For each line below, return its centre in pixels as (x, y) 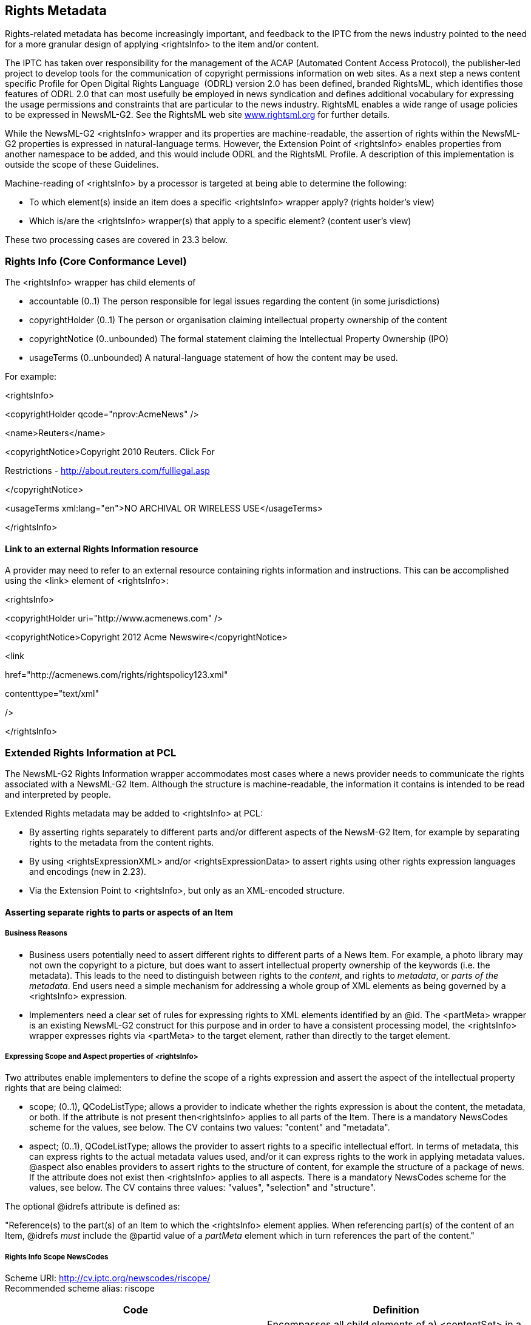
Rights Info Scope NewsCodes (57, 1257)
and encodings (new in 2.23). (88, 872)
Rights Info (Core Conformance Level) (96, 261)
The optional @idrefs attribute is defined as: (93, 1207)
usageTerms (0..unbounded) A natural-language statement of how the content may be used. (214, 358)
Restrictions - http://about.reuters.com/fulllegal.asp (107, 471)
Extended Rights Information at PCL (91, 752)
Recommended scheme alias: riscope (80, 1289)
